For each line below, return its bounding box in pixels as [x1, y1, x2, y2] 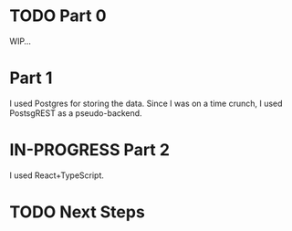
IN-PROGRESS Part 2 [9, 140, 171, 161]
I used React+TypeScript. [9, 170, 105, 181]
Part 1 [9, 68, 53, 89]
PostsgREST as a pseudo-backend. [9, 107, 143, 119]
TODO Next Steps [9, 202, 146, 222]
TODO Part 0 [9, 5, 107, 26]
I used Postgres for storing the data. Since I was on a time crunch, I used [9, 98, 283, 109]
